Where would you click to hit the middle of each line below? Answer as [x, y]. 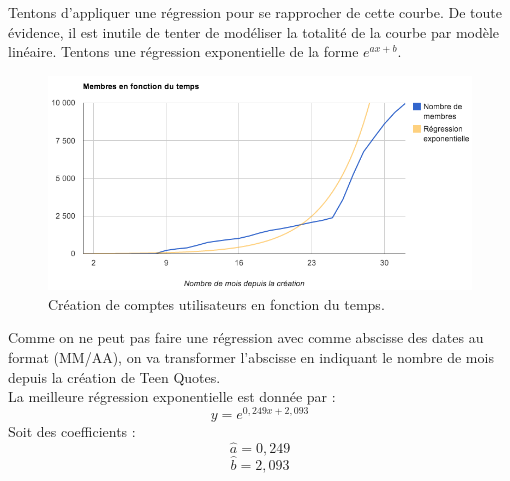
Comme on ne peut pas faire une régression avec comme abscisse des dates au [246, 337]
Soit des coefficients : [72, 430]
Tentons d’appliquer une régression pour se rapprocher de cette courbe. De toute [255, 12]
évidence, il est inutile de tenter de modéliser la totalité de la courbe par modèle [254, 31]
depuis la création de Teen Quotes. [114, 376]
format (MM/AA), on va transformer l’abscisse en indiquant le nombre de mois [251, 357]
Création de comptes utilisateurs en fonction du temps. [216, 303]
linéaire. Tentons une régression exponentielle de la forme [183, 51]
